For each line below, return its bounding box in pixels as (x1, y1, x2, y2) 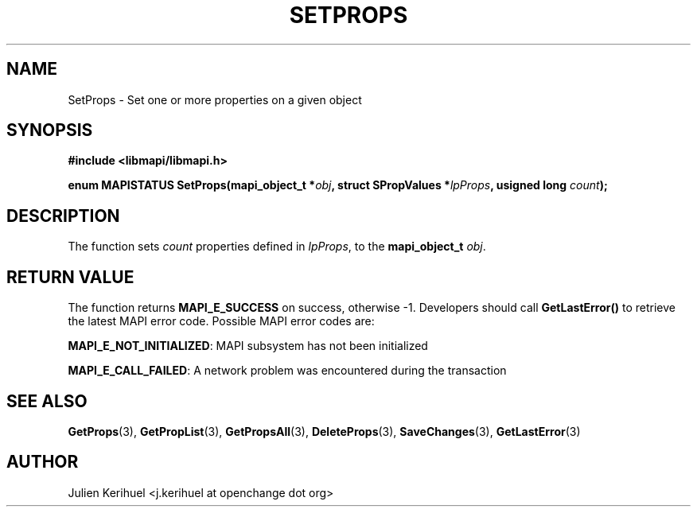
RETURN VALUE (6, 266, 134, 287)
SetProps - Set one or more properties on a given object (68, 92, 362, 107)
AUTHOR (6, 452, 79, 472)
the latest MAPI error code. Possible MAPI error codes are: (68, 314, 375, 328)
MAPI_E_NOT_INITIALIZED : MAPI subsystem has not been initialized (68, 339, 428, 353)
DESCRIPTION (6, 205, 120, 226)
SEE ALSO (6, 391, 88, 411)
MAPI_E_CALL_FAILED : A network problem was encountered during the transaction (68, 363, 507, 378)
